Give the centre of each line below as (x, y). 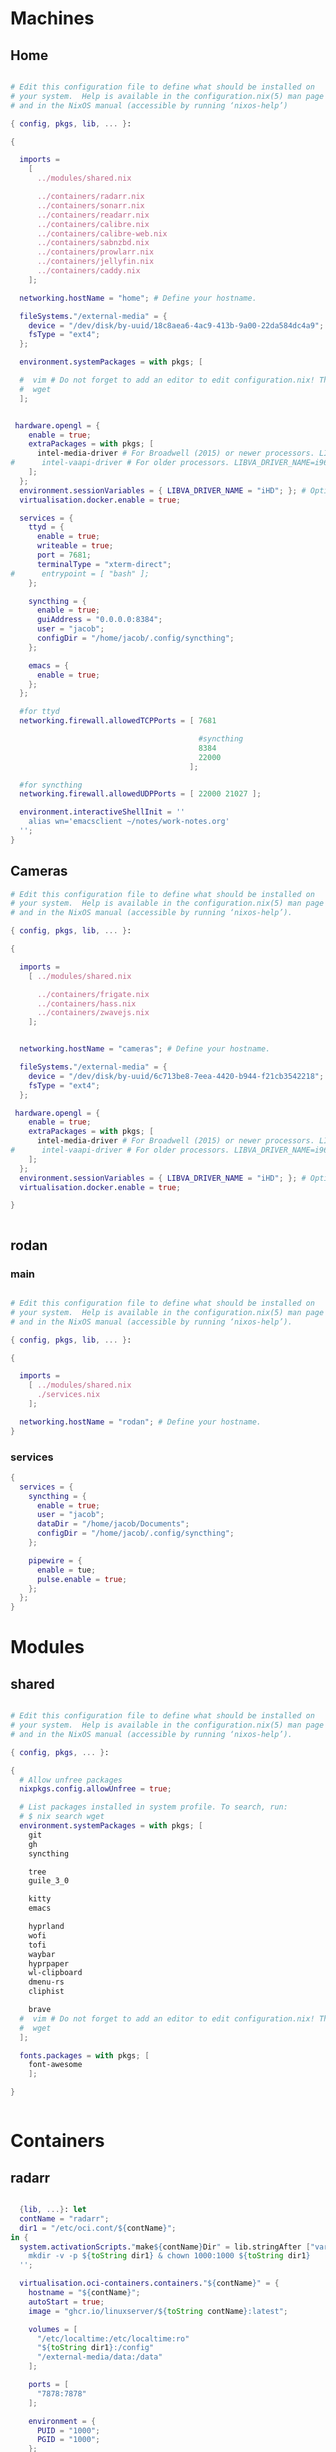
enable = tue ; (66, 1570)
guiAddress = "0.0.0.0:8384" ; (99, 620)
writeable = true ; (75, 546)
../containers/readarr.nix (93, 215)
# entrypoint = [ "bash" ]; (80, 573)
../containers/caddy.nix (88, 271)
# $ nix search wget (62, 1817)
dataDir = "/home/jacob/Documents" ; (113, 1524)
